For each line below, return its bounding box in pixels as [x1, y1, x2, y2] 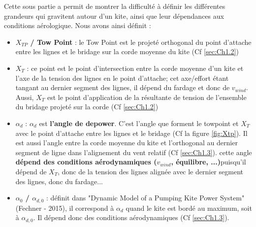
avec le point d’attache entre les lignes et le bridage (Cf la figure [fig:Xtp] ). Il [15, 128, 248, 138]
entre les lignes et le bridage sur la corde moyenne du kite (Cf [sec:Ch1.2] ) [15, 46, 239, 57]
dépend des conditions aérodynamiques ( [15, 157, 157, 167]
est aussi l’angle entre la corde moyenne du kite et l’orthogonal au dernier [15, 137, 238, 148]
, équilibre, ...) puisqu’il [171, 157, 246, 167]
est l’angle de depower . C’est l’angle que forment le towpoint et [39, 118, 239, 128]
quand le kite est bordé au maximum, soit [126, 202, 252, 213]
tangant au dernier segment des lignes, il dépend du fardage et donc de [15, 82, 230, 93]
